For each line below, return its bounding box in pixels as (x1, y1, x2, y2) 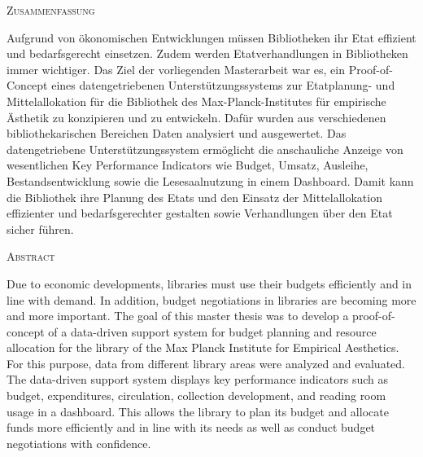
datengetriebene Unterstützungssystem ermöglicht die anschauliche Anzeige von (7, 140, 403, 157)
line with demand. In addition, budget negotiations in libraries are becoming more (7, 291, 416, 308)
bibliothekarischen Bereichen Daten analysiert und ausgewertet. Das (7, 125, 347, 142)
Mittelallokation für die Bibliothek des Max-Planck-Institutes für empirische (7, 92, 386, 109)
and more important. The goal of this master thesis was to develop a (7, 307, 349, 324)
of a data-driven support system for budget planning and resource (48, 323, 377, 340)
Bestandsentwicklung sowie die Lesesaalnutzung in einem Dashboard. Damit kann (7, 172, 414, 189)
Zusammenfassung (7, 2, 95, 18)
